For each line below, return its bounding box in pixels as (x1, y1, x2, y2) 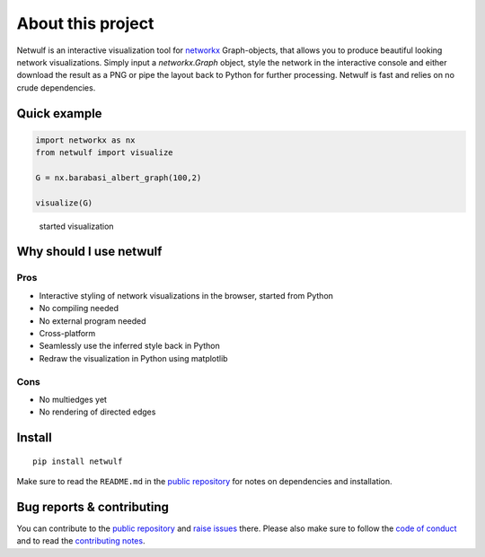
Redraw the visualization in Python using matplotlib (39, 352, 228, 363)
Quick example (16, 106, 102, 121)
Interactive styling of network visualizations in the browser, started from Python (39, 290, 334, 300)
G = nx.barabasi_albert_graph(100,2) (35, 172, 202, 183)
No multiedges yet (39, 394, 108, 405)
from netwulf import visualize (35, 148, 174, 158)
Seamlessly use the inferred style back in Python (39, 341, 220, 352)
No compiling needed (39, 303, 119, 314)
